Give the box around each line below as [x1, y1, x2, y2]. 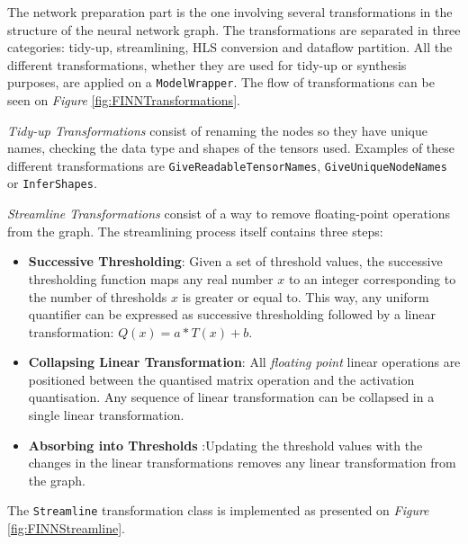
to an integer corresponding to [288, 269, 456, 288]
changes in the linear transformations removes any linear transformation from [28, 453, 456, 472]
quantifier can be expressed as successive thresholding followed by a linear [28, 305, 436, 324]
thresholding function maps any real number [28, 269, 274, 288]
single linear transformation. [28, 406, 184, 424]
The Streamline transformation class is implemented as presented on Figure [7, 501, 429, 520]
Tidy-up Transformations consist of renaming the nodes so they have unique [7, 120, 427, 139]
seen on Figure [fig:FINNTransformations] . [7, 91, 240, 110]
